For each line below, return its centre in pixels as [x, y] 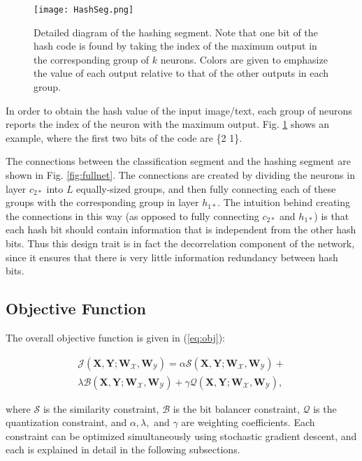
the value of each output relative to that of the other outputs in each [181, 73]
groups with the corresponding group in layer [102, 202]
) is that [332, 215]
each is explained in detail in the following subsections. [123, 449]
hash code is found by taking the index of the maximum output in [175, 46]
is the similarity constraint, [101, 408]
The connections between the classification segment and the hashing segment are [178, 161]
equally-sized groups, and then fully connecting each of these [206, 188]
